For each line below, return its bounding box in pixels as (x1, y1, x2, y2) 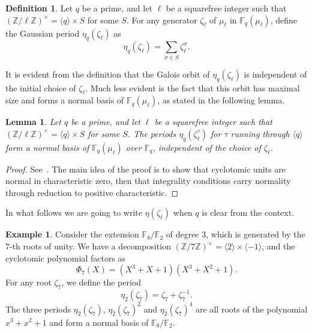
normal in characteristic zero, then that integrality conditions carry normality (5, 174, 291, 187)
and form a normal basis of (49, 316, 149, 328)
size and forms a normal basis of (5, 94, 124, 106)
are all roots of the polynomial (196, 302, 308, 315)
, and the (262, 240, 295, 252)
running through (230, 127, 290, 139)
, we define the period (61, 276, 142, 289)
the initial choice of (5, 81, 76, 94)
